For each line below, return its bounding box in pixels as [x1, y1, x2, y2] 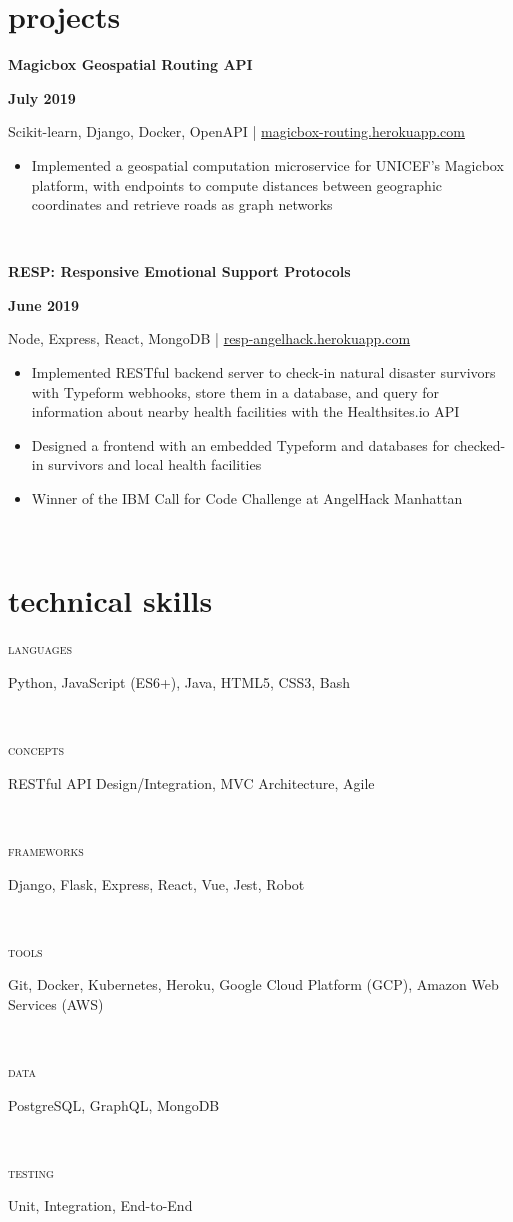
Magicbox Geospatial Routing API [8, 54, 253, 75]
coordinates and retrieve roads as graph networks [31, 194, 333, 215]
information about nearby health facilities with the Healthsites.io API [31, 401, 460, 422]
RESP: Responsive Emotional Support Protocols [8, 261, 351, 282]
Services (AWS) [8, 993, 104, 1014]
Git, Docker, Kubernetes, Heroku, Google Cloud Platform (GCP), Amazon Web [8, 974, 499, 995]
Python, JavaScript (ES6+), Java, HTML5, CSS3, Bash [8, 671, 350, 692]
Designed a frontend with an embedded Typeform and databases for [31, 434, 450, 455]
